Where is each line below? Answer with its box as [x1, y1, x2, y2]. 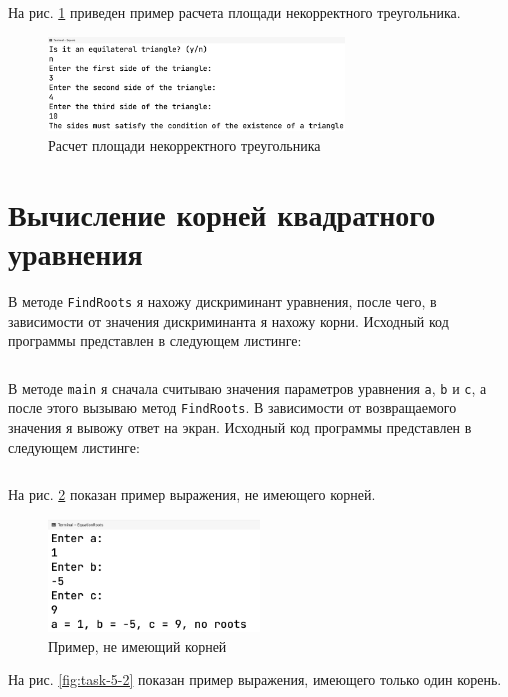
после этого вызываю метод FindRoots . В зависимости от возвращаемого [8, 397, 457, 418]
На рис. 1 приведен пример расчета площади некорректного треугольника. [8, 2, 461, 22]
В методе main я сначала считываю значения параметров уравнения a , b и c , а [8, 377, 487, 398]
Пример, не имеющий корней [48, 635, 227, 656]
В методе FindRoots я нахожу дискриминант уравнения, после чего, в [8, 290, 437, 311]
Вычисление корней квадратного [8, 193, 436, 234]
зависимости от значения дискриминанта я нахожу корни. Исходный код [8, 310, 449, 331]
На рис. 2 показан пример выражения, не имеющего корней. [8, 484, 376, 505]
